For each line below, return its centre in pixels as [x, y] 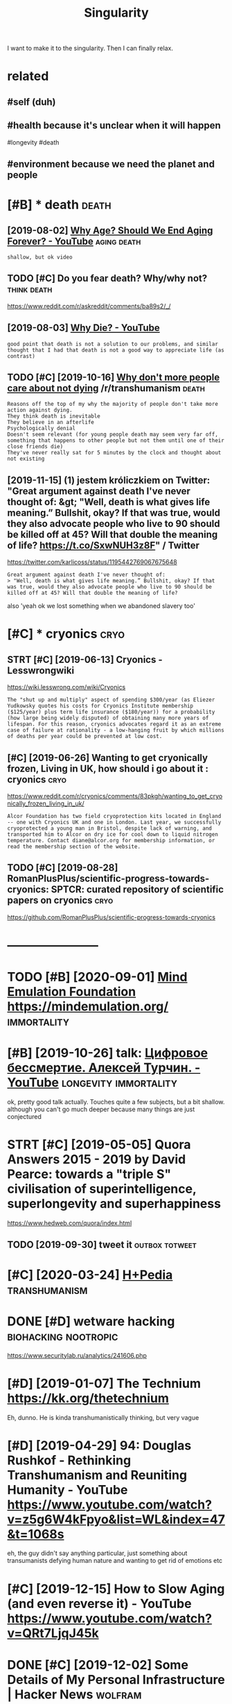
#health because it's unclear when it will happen [114, 125]
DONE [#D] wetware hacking [91, 1321]
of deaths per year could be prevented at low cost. [85, 737]
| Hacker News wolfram [74, 1694]
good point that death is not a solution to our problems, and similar [113, 344]
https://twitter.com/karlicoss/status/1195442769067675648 [92, 562]
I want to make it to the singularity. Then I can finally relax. [90, 48]
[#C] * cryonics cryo [66, 634]
